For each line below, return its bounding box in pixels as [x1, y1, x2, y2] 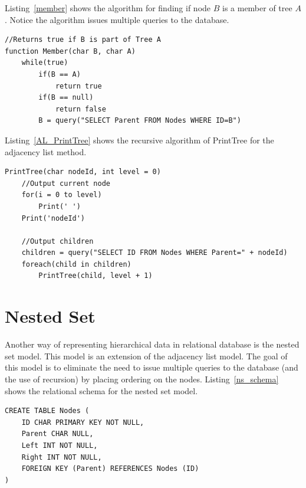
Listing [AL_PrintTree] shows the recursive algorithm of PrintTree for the [5, 133, 274, 146]
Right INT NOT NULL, [21, 453, 102, 461]
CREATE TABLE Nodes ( [5, 407, 90, 415]
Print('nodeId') [21, 214, 85, 222]
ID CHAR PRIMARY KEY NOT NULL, [21, 418, 144, 427]
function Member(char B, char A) [5, 47, 136, 55]
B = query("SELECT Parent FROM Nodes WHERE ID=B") [38, 116, 241, 125]
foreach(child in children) [21, 260, 131, 268]
